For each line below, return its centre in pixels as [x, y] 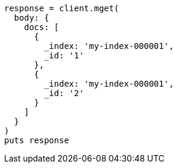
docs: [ [41, 27]
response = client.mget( [62, 8]
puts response [37, 140]
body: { [31, 18]
